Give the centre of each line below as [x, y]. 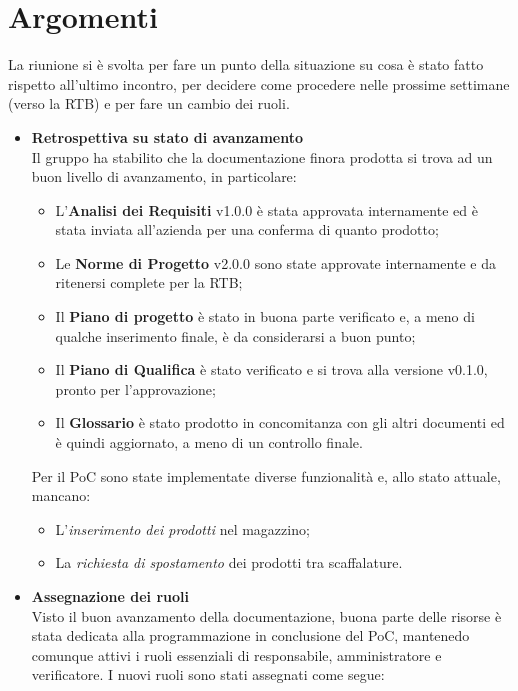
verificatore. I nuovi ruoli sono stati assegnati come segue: [208, 674]
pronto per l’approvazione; [135, 388]
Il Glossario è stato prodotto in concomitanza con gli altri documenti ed [280, 422]
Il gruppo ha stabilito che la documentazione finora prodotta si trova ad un [262, 156]
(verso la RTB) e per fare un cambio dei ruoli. [149, 103]
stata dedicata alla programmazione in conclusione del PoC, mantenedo [250, 635]
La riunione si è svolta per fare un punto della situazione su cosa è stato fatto [246, 64]
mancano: [61, 495]
